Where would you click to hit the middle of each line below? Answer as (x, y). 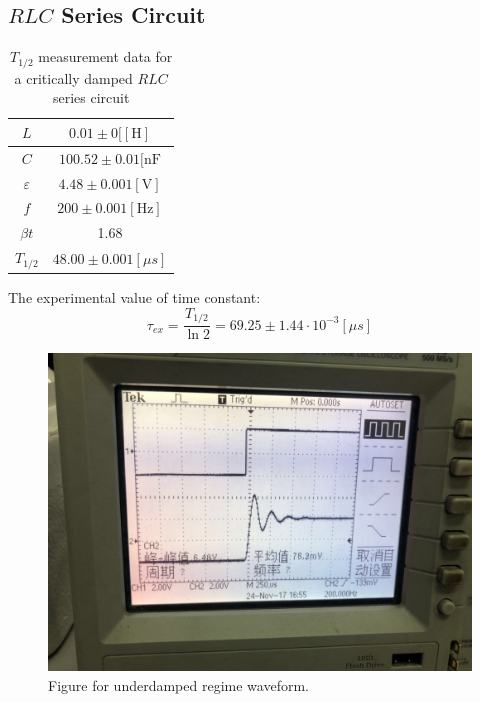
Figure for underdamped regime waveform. (178, 684)
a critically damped (73, 77)
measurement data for (105, 56)
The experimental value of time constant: (134, 297)
